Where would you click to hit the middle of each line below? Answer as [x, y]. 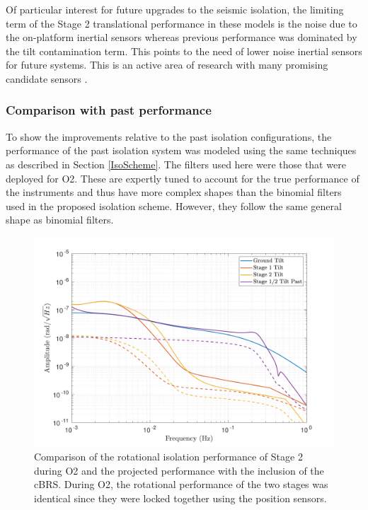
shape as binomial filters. [60, 220]
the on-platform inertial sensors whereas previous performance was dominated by [182, 37]
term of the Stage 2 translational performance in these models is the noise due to [182, 23]
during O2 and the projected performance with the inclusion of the [179, 470]
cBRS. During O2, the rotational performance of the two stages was [181, 484]
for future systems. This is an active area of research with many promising [167, 65]
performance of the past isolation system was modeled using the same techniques [181, 150]
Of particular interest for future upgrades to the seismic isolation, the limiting [175, 9]
